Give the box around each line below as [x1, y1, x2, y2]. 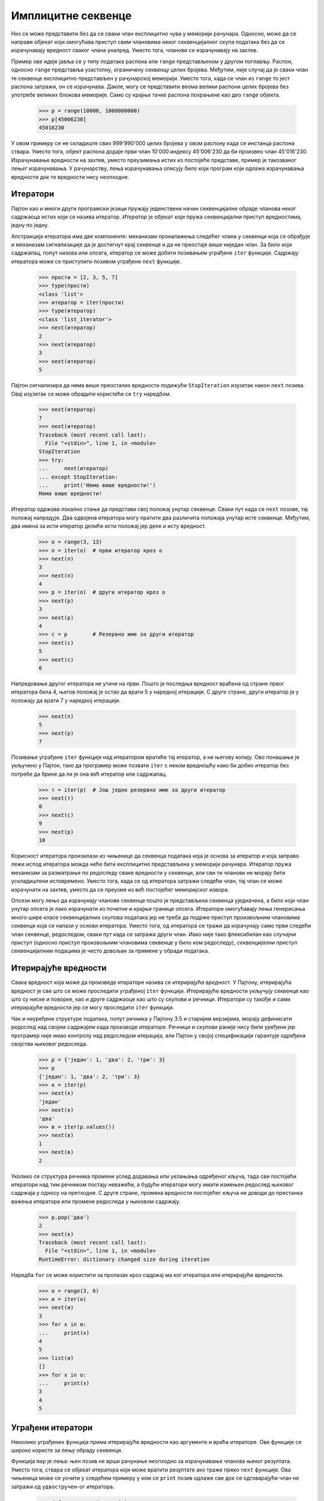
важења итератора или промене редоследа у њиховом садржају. [11, 1198, 181, 1205]
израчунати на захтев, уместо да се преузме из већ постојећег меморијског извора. [11, 886, 229, 893]
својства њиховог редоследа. [11, 1040, 88, 1047]
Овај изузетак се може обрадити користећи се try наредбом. [11, 390, 172, 397]
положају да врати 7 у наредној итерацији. [11, 696, 121, 704]
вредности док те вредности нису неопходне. [11, 173, 130, 180]
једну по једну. [11, 222, 49, 229]
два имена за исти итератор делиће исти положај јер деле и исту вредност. [11, 522, 206, 530]
